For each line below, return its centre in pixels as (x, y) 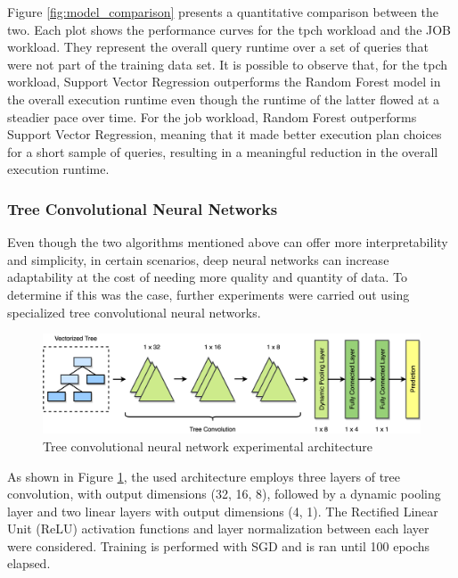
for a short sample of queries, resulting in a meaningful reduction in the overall (223, 151)
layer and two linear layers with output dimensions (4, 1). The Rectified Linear (223, 511)
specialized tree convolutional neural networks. (134, 312)
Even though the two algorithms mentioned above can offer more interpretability (228, 242)
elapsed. (29, 563)
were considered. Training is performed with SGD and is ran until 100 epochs (219, 545)
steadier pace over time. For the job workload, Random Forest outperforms (212, 116)
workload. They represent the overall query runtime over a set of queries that (218, 47)
